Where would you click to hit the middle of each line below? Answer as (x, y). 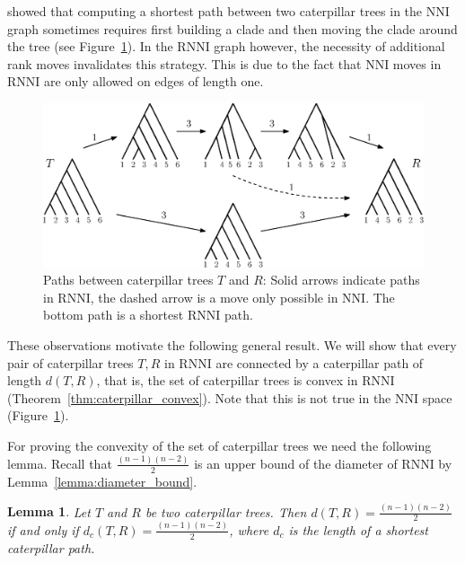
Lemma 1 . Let (49, 511)
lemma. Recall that (60, 463)
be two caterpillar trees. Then (226, 511)
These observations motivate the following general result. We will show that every (232, 344)
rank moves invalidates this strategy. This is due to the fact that (184, 63)
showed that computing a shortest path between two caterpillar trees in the (215, 11)
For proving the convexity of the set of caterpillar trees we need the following (219, 445)
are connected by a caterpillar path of (320, 362)
